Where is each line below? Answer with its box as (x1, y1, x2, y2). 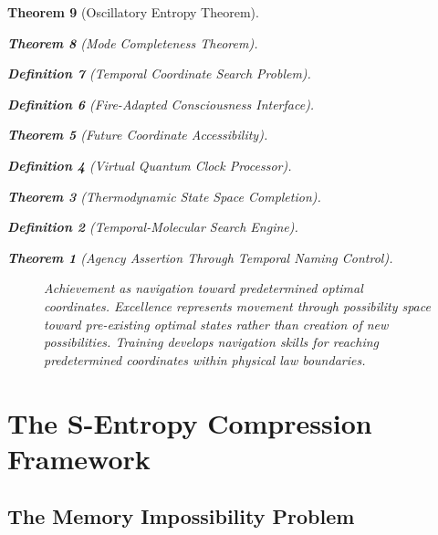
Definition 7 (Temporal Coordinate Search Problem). (7, 64, 311, 83)
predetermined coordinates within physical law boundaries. (44, 350, 366, 369)
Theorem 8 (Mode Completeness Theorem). (7, 33, 258, 52)
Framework (7, 439, 151, 477)
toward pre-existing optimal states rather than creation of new (44, 314, 389, 333)
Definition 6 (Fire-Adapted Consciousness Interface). (7, 94, 315, 113)
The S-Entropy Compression (7, 404, 372, 441)
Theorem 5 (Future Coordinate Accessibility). (7, 125, 268, 144)
